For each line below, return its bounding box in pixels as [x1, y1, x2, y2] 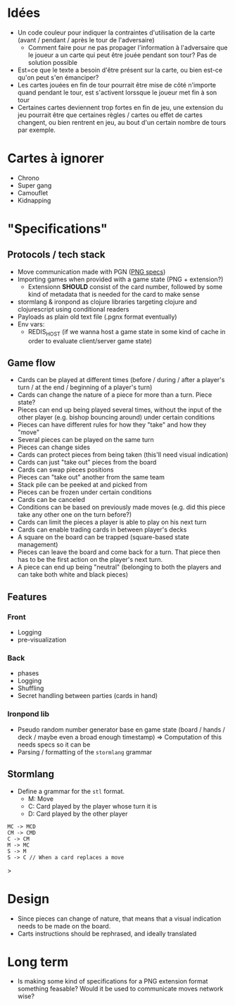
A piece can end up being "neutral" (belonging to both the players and [17, 563, 222, 572]
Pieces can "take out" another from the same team [17, 473, 165, 481]
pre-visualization [17, 636, 67, 644]
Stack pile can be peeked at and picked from [17, 481, 148, 489]
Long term [7, 954, 69, 970]
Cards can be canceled [17, 496, 86, 504]
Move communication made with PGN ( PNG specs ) [17, 267, 166, 276]
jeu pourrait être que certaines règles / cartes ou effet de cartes [17, 111, 203, 119]
